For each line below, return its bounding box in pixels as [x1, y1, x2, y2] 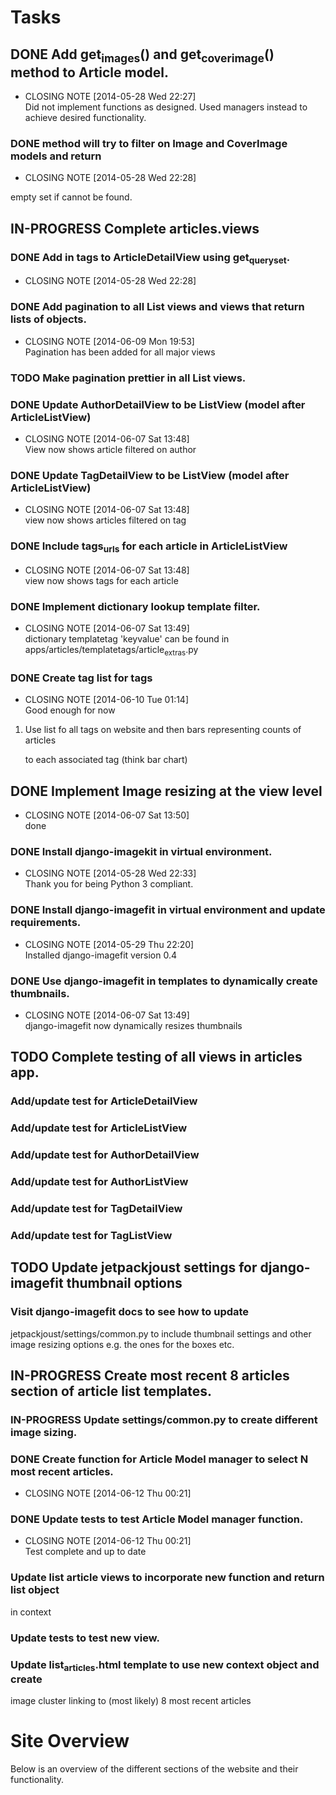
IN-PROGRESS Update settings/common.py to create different [10, 1412, 318, 1426]
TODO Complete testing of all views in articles [10, 1049, 303, 1066]
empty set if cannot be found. [10, 191, 133, 203]
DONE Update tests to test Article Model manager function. [10, 1512, 304, 1526]
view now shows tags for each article [24, 574, 179, 586]
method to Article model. [10, 64, 169, 81]
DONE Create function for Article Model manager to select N [10, 1452, 309, 1466]
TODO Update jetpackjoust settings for [10, 1259, 258, 1276]
